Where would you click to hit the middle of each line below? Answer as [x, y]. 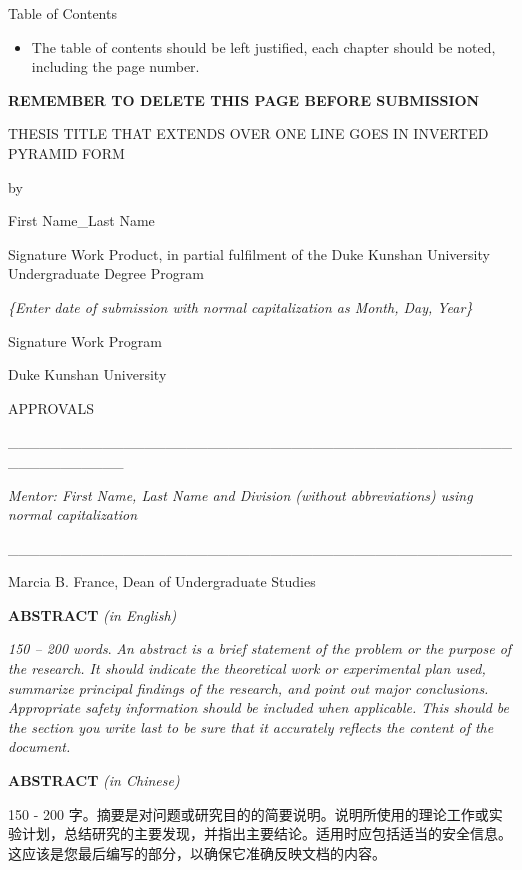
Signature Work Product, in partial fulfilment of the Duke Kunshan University [249, 253]
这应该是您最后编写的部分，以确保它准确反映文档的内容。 [197, 852]
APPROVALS [51, 407]
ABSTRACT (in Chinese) [94, 780]
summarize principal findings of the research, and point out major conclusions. [248, 687]
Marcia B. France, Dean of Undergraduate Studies [162, 581]
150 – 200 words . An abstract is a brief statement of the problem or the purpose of [260, 648]
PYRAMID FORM [66, 152]
